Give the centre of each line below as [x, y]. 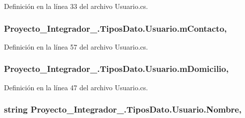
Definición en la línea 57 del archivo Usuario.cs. [76, 46]
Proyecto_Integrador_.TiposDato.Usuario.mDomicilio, [116, 69]
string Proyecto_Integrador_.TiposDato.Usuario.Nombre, [123, 109]
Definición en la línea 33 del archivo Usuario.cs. [76, 6]
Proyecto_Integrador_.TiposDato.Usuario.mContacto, [116, 28]
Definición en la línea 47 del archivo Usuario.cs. [76, 87]
